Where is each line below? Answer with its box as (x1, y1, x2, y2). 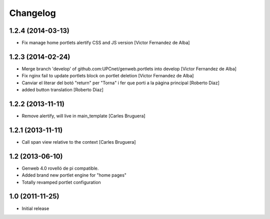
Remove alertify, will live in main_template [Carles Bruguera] (21, 113, 145, 119)
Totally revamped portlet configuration (21, 179, 101, 185)
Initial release (21, 205, 49, 212)
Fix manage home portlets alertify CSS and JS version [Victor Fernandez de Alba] (21, 40, 190, 46)
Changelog (9, 7, 56, 18)
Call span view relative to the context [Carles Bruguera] (21, 139, 136, 145)
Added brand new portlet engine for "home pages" (21, 172, 127, 178)
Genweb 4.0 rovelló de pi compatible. (21, 165, 99, 171)
